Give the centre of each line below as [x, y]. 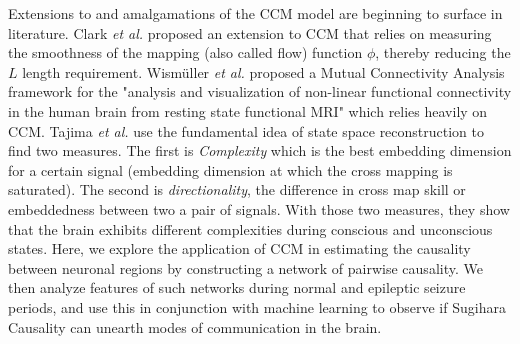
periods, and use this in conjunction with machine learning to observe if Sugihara [257, 306]
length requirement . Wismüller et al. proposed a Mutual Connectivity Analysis [263, 71]
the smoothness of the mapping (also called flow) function [185, 52]
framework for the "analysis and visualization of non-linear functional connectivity [260, 91]
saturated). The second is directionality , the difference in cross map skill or [237, 189]
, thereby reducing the [443, 52]
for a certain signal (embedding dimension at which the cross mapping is [230, 169]
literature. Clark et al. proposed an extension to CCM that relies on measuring [250, 32]
